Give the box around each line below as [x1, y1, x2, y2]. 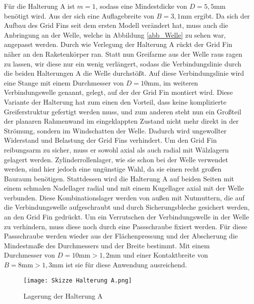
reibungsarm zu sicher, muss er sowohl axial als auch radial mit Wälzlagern [4, 144, 229, 154]
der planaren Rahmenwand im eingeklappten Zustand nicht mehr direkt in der [4, 116, 239, 126]
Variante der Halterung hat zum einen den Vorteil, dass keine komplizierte [4, 96, 227, 107]
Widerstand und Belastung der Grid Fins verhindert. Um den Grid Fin [4, 135, 217, 145]
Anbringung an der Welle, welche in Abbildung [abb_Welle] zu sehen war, [4, 29, 226, 40]
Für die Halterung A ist [4, 1, 75, 11]
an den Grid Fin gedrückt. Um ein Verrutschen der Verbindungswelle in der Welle [4, 212, 249, 222]
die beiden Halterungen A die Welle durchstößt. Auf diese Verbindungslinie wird [4, 68, 244, 78]
